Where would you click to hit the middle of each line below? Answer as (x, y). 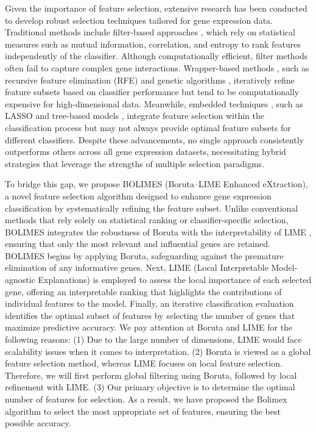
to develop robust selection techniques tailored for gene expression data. (139, 20)
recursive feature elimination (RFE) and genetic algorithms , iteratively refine (150, 80)
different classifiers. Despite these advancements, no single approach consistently (154, 139)
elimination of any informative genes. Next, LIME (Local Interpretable (137, 267)
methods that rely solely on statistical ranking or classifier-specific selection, (147, 220)
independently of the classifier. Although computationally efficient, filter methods (156, 56)
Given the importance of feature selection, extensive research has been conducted (156, 8)
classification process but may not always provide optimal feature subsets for (148, 127)
